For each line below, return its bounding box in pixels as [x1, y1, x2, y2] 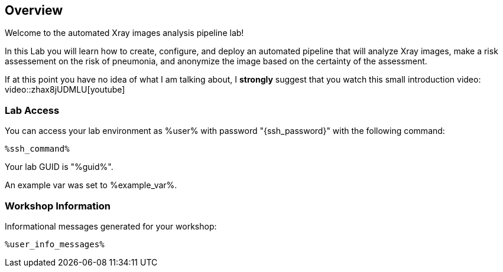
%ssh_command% [5, 144, 70, 154]
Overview [5, 3, 63, 18]
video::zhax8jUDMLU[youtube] [5, 84, 125, 95]
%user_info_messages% [5, 239, 105, 249]
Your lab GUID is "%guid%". [5, 162, 113, 172]
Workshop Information [5, 199, 111, 212]
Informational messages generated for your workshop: [5, 221, 217, 231]
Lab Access [5, 104, 60, 116]
